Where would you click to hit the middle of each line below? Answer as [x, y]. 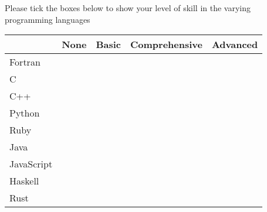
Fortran [25, 62]
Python [25, 113]
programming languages [48, 19]
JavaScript [31, 164]
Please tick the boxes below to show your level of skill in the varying [128, 8]
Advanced [235, 45]
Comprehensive [166, 45]
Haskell [24, 181]
